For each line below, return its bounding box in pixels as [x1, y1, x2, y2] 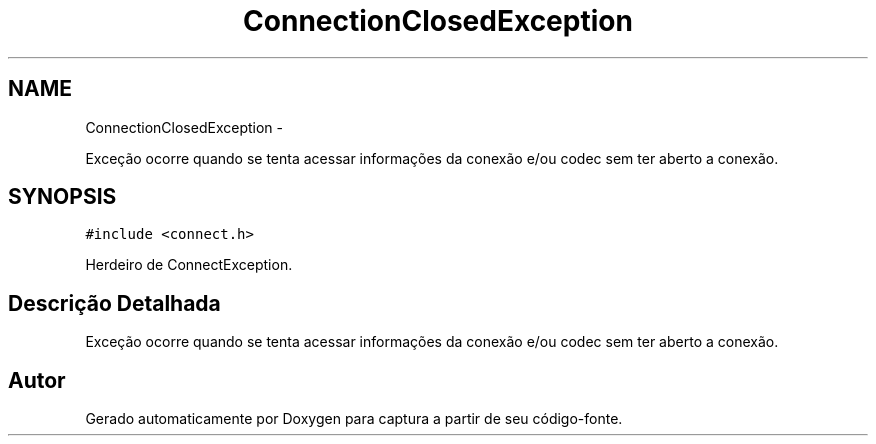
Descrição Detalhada [8, 290, 221, 316]
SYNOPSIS [8, 184, 117, 210]
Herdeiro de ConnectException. [85, 256, 293, 274]
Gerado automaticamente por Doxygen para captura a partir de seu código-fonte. [85, 410, 623, 428]
